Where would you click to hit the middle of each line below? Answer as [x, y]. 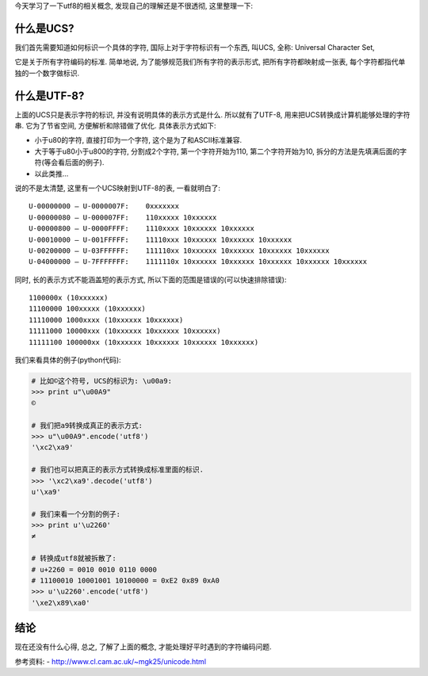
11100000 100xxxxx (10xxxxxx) [88, 309]
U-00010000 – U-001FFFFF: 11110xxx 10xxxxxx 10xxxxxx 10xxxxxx [160, 239]
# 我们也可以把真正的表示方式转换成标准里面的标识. [117, 470]
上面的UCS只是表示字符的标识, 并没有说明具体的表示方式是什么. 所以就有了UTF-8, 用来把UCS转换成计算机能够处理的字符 [212, 114]
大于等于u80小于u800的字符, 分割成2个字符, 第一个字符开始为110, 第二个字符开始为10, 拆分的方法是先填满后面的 [217, 151]
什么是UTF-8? [50, 95]
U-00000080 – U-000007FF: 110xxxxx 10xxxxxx [123, 217]
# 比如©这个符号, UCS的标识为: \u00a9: [101, 381]
